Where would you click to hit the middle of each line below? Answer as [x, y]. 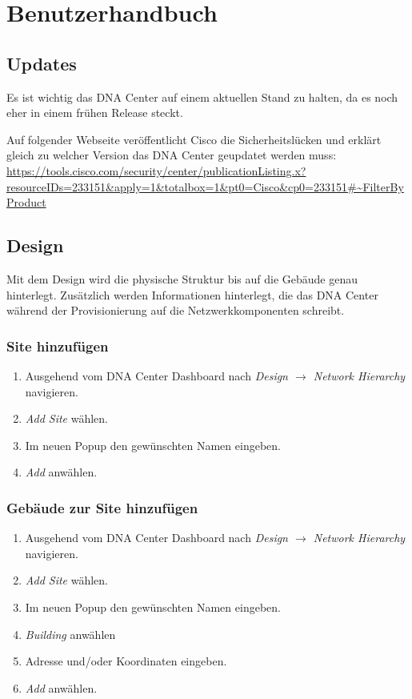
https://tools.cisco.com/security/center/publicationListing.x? [156, 170]
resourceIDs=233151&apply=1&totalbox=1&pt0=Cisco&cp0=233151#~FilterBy [205, 186]
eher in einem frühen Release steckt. [95, 112]
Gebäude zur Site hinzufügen [102, 507]
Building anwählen [70, 634]
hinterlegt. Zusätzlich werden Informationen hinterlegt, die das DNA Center [192, 294]
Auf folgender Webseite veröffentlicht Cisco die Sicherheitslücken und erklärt [194, 139]
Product [26, 202]
